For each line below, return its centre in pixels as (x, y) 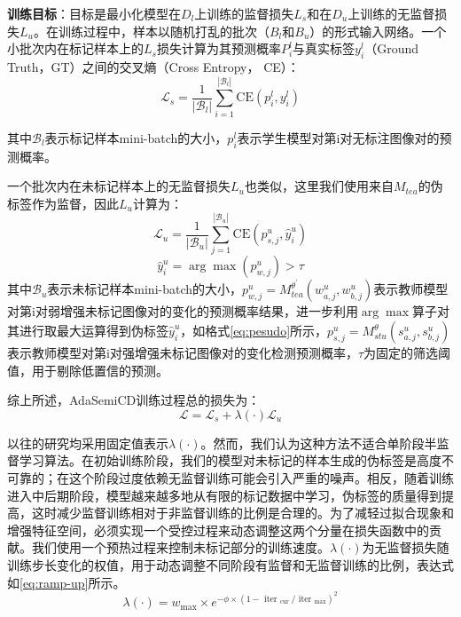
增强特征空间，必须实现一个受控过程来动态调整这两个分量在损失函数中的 (218, 530)
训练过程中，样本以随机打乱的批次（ (164, 31)
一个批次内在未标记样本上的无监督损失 (119, 186)
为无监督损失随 (406, 547)
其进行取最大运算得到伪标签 (88, 331)
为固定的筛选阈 (407, 353)
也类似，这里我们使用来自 (319, 186)
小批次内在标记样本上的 (75, 48)
